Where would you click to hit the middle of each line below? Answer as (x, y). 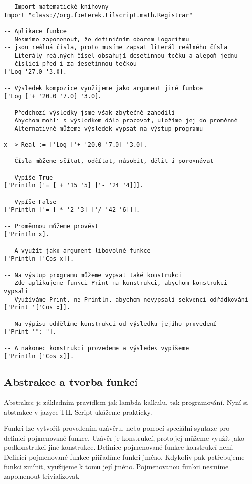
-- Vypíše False (30, 202)
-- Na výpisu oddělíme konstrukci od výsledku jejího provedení (110, 324)
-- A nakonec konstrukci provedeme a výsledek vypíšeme (97, 348)
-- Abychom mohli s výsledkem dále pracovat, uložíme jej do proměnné (121, 121)
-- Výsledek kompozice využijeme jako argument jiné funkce (104, 88)
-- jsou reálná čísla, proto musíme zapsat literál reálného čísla (116, 48)
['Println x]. (27, 234)
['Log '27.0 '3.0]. (35, 72)
